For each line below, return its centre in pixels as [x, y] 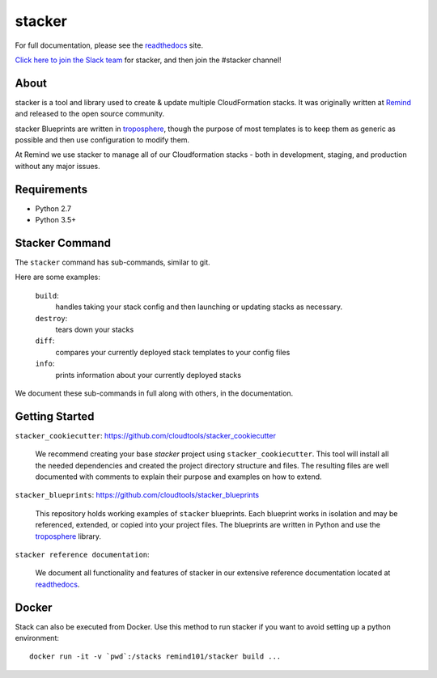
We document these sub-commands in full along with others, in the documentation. [154, 393]
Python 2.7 [53, 208]
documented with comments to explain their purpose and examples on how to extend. [179, 477]
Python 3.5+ [56, 220]
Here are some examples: [58, 277]
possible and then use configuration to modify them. [102, 140]
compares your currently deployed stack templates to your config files [173, 352]
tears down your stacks [95, 329]
